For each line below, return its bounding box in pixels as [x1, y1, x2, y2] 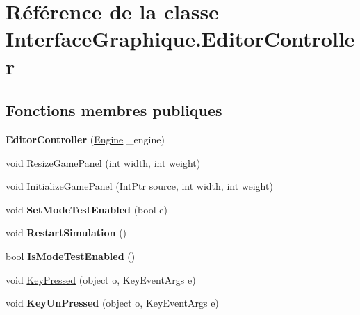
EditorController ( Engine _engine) [6, 131, 165, 146]
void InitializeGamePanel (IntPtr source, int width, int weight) [6, 179, 273, 193]
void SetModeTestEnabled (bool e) [6, 202, 167, 216]
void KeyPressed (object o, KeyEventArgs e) [6, 272, 196, 286]
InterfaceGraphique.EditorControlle [6, 24, 355, 53]
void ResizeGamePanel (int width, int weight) [6, 155, 201, 170]
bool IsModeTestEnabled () [6, 248, 136, 263]
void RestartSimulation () [6, 225, 127, 240]
